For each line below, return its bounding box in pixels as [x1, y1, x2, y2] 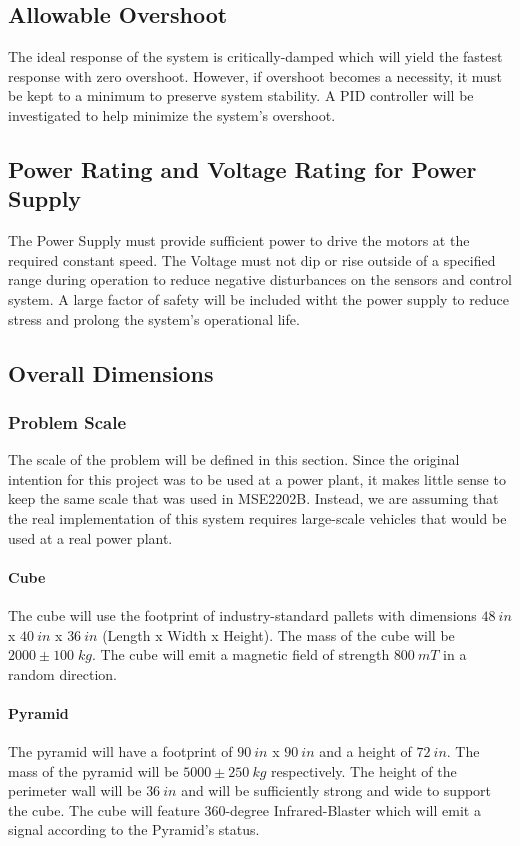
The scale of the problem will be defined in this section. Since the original [8, 449, 460, 470]
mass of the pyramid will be [8, 760, 179, 781]
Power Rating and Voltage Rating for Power [8, 153, 477, 184]
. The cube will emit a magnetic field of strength [92, 644, 390, 665]
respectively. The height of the [271, 760, 457, 781]
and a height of [319, 741, 412, 762]
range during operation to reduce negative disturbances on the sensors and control [8, 269, 512, 290]
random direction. [8, 663, 117, 684]
